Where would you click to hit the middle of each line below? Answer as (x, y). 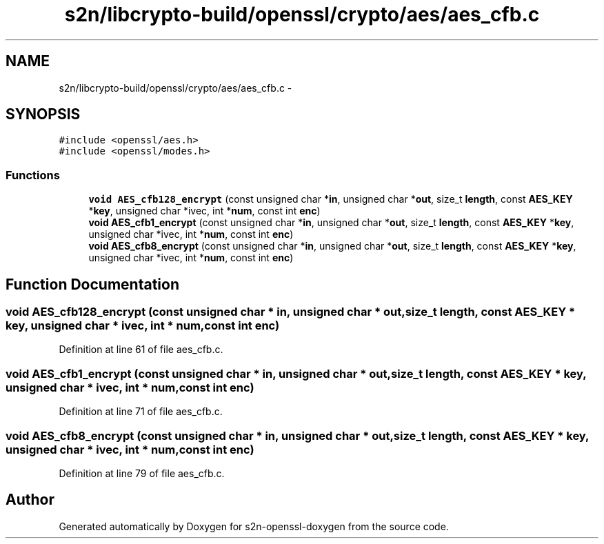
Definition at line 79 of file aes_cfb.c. (142, 473)
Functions (33, 175)
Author (30, 500)
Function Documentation (92, 284)
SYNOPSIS (43, 114)
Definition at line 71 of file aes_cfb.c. (141, 412)
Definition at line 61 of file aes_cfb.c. (141, 350)
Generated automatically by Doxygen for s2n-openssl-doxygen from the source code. (254, 526)
